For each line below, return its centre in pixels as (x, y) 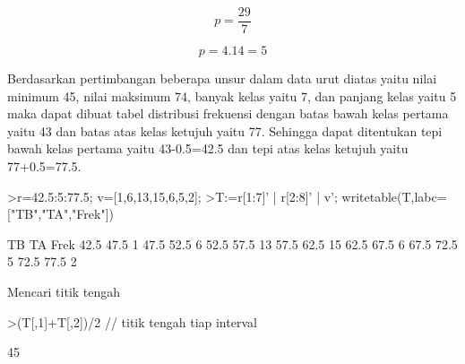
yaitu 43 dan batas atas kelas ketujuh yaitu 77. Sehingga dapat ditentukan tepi (225, 130)
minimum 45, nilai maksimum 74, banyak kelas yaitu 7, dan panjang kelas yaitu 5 (232, 95)
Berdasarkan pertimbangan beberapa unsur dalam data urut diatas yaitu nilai (222, 78)
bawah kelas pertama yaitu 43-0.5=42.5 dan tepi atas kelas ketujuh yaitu (208, 148)
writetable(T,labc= (394, 196)
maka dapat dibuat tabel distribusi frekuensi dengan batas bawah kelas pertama (228, 113)
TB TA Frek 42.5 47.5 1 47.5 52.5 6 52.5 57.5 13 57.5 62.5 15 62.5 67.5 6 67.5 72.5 (232, 243)
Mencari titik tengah (64, 291)
